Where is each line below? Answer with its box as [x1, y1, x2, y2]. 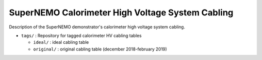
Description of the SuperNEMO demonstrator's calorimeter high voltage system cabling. [9, 24, 185, 30]
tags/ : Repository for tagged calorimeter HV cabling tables [21, 33, 142, 38]
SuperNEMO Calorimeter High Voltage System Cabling [9, 7, 234, 18]
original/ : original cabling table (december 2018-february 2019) [33, 46, 167, 52]
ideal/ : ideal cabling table [33, 39, 89, 45]
